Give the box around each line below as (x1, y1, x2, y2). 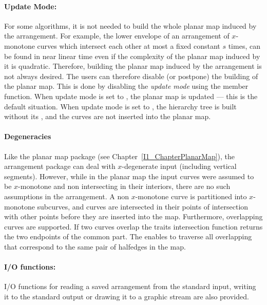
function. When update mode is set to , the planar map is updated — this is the (4, 90, 258, 101)
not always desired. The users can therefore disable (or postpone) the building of (4, 70, 258, 81)
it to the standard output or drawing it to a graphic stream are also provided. (4, 291, 249, 301)
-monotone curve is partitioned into (135, 190, 247, 201)
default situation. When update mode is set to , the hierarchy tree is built (4, 101, 237, 111)
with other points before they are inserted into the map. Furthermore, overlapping (4, 211, 263, 222)
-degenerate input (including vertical (122, 161, 237, 171)
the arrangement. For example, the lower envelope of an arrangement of (4, 30, 230, 41)
